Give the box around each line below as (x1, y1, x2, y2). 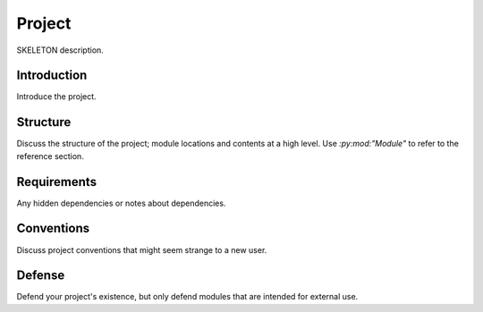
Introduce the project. (16, 91, 97, 102)
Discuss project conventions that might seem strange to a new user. (16, 244, 267, 255)
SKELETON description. (16, 45, 105, 55)
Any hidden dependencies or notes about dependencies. (16, 198, 226, 208)
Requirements (16, 174, 97, 190)
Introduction (16, 68, 88, 83)
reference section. (16, 150, 84, 161)
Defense (16, 268, 65, 283)
